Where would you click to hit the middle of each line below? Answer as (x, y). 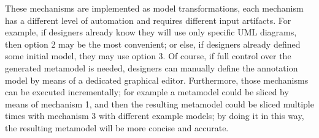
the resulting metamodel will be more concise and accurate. (117, 127)
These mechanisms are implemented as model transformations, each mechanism (154, 8)
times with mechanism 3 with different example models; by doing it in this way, (155, 116)
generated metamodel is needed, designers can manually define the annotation (152, 67)
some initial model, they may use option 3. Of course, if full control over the (148, 56)
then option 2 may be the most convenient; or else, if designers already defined (153, 44)
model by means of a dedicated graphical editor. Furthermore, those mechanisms (157, 80)
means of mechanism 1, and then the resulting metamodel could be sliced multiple (159, 103)
